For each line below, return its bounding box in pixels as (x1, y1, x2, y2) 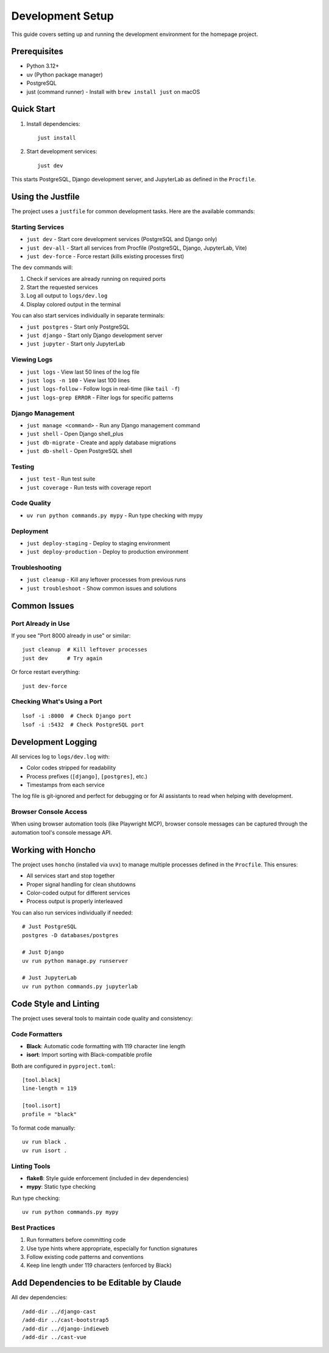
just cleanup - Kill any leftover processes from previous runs (26, 576, 186, 583)
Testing (11, 462, 35, 471)
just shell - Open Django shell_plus (26, 430, 124, 438)
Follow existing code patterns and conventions (26, 1253, 144, 1261)
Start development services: (26, 148, 97, 155)
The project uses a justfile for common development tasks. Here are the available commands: (11, 208, 255, 215)
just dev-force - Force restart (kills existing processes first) (26, 252, 185, 259)
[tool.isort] (22, 1102, 61, 1109)
